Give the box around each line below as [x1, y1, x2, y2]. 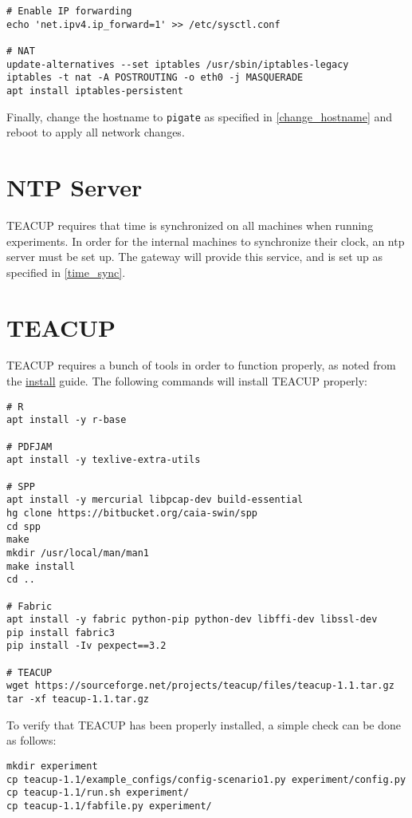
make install [6, 560, 75, 572]
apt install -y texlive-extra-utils [6, 454, 201, 466]
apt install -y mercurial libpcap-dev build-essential [6, 494, 304, 506]
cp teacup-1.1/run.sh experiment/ [6, 787, 190, 799]
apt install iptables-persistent [6, 85, 183, 97]
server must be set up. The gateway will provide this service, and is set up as [6, 248, 383, 265]
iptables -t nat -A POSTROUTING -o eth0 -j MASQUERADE [6, 72, 304, 84]
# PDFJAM [6, 441, 53, 452]
